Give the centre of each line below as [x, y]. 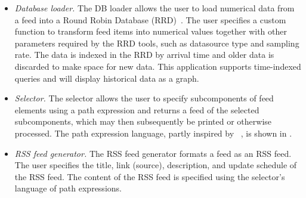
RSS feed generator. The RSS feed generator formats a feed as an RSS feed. [153, 153]
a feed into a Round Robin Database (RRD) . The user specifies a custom [150, 19]
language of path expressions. [68, 188]
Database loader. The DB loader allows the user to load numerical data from [154, 8]
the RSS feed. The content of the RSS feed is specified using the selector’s [150, 176]
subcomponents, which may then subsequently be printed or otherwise [143, 121]
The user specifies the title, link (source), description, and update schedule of [156, 165]
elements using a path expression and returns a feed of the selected [137, 109]
